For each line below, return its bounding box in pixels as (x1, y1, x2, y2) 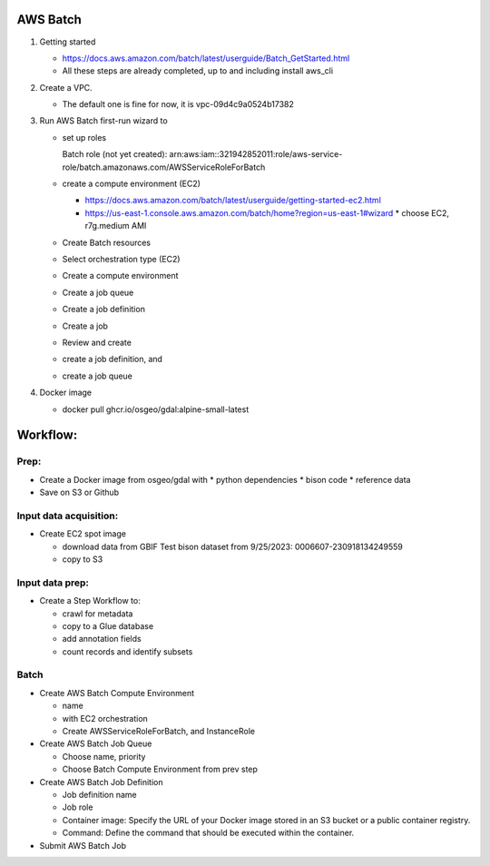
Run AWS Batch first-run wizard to (39, 115, 168, 126)
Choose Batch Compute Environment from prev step (62, 763, 259, 775)
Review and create (62, 337, 132, 348)
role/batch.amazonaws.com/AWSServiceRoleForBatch (62, 162, 266, 172)
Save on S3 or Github (39, 487, 120, 498)
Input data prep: (16, 576, 90, 589)
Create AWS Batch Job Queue (39, 738, 152, 749)
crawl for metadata (62, 608, 133, 619)
